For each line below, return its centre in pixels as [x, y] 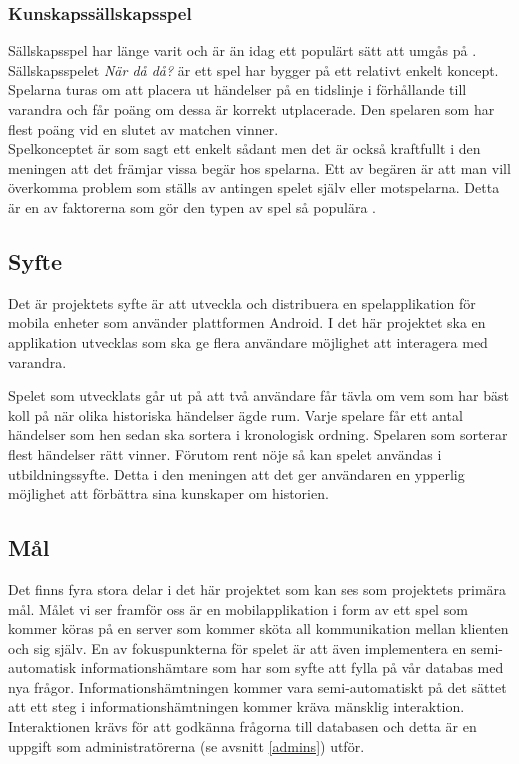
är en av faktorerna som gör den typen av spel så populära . [192, 206]
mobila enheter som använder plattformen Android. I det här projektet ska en [247, 322]
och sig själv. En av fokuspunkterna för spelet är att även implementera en [237, 647]
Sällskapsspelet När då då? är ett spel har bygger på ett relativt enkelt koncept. [253, 69]
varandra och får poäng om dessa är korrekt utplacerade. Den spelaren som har [251, 109]
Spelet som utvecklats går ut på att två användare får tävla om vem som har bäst [258, 395]
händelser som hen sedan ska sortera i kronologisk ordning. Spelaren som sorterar [258, 434]
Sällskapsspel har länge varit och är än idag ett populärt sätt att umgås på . [242, 50]
